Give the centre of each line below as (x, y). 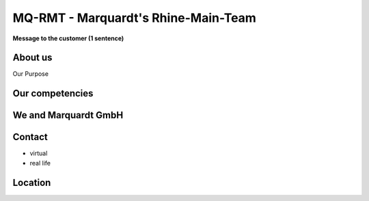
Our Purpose (31, 74)
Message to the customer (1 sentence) (68, 38)
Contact (30, 137)
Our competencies (53, 93)
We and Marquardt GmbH (68, 115)
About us (32, 58)
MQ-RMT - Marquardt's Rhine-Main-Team (134, 18)
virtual (39, 153)
